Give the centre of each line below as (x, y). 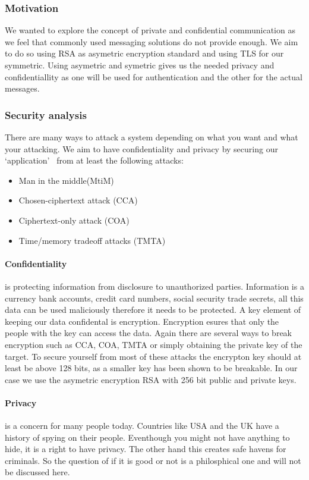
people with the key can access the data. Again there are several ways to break (148, 333)
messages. (22, 88)
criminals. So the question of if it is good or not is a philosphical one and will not (153, 460)
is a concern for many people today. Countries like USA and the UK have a (142, 426)
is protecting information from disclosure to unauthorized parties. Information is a (154, 286)
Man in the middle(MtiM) (66, 180)
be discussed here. (37, 472)
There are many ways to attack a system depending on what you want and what (152, 137)
